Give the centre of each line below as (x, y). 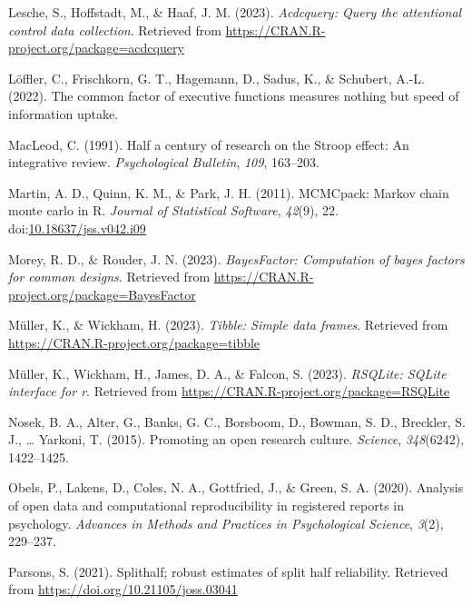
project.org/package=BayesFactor (102, 294)
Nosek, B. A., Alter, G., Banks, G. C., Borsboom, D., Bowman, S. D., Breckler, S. (237, 421)
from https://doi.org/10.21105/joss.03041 (123, 589)
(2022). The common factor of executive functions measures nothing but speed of (234, 96)
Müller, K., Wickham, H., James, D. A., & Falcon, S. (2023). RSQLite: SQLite (227, 373)
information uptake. (64, 113)
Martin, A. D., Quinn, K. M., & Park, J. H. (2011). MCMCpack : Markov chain (229, 192)
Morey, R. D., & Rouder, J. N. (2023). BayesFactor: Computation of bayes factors (236, 258)
